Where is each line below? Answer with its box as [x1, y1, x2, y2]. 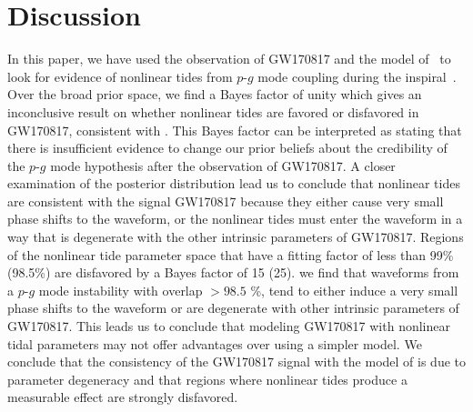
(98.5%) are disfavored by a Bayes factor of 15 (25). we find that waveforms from [7, 263, 459, 282]
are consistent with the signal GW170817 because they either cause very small [7, 191, 444, 210]
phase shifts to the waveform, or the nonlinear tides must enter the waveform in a [7, 209, 463, 228]
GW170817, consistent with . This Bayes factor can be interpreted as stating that [7, 120, 462, 139]
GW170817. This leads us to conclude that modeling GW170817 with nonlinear [7, 317, 450, 336]
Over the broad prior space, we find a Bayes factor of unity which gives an [7, 85, 422, 104]
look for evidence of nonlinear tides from [7, 66, 233, 85]
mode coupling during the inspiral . [257, 66, 457, 85]
